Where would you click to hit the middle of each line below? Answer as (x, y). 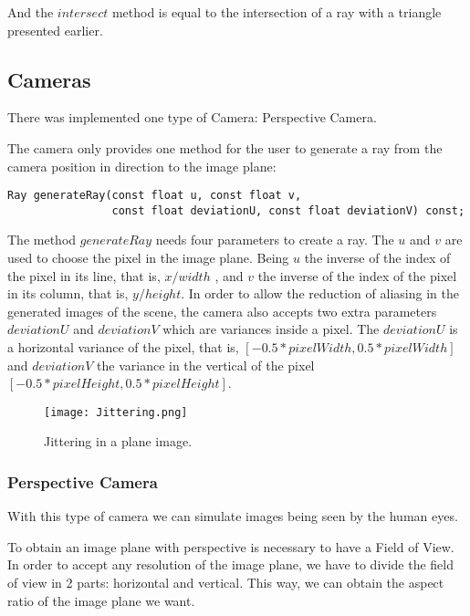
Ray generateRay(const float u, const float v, (155, 196)
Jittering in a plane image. (118, 441)
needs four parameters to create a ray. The (275, 240)
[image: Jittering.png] (116, 412)
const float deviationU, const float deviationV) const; (288, 210)
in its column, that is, (68, 293)
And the (31, 12)
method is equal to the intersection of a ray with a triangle (277, 12)
